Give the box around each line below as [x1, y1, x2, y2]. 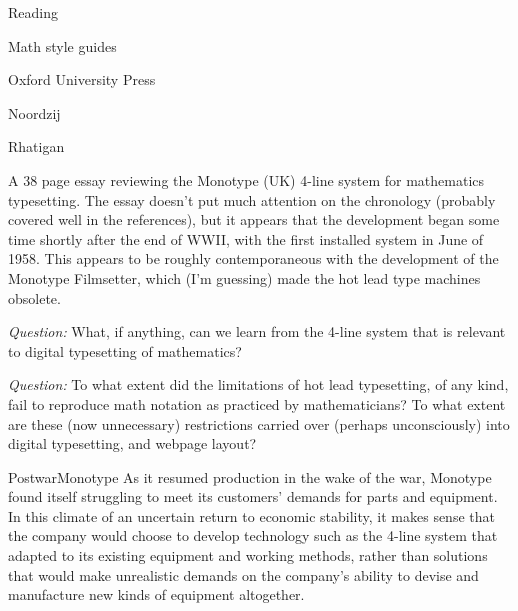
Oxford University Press [8, 69, 156, 90]
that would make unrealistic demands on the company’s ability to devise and [8, 564, 479, 585]
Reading [8, 2, 58, 22]
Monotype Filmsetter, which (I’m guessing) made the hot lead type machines [8, 267, 481, 288]
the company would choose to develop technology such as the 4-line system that [8, 525, 498, 546]
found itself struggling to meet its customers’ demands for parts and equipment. [8, 486, 498, 507]
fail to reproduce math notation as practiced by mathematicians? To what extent [8, 393, 506, 414]
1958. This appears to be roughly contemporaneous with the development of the [8, 248, 499, 269]
